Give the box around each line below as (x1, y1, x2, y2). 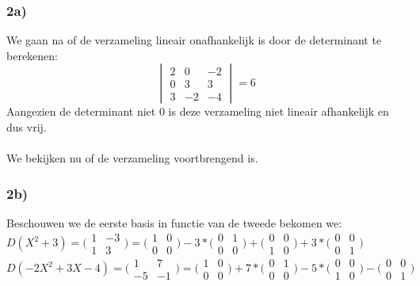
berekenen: (6, 47, 58, 63)
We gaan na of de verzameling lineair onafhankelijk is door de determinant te (6, 32, 382, 48)
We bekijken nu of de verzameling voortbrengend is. (6, 150, 258, 166)
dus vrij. (6, 119, 47, 135)
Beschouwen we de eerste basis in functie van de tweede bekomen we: (6, 215, 342, 231)
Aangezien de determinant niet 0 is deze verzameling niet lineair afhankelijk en (6, 103, 389, 120)
